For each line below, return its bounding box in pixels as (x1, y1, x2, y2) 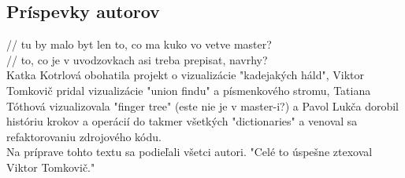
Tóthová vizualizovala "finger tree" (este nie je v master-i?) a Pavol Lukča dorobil (6, 97, 399, 114)
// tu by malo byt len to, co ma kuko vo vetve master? (6, 36, 272, 53)
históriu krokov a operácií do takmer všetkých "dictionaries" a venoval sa (6, 113, 358, 129)
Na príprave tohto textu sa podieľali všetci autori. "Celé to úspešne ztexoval (6, 143, 373, 160)
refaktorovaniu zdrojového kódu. (6, 128, 162, 144)
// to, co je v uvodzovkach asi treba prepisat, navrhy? (6, 51, 268, 67)
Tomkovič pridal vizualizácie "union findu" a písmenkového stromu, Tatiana (6, 82, 371, 98)
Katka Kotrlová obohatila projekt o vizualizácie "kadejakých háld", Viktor (6, 67, 364, 83)
